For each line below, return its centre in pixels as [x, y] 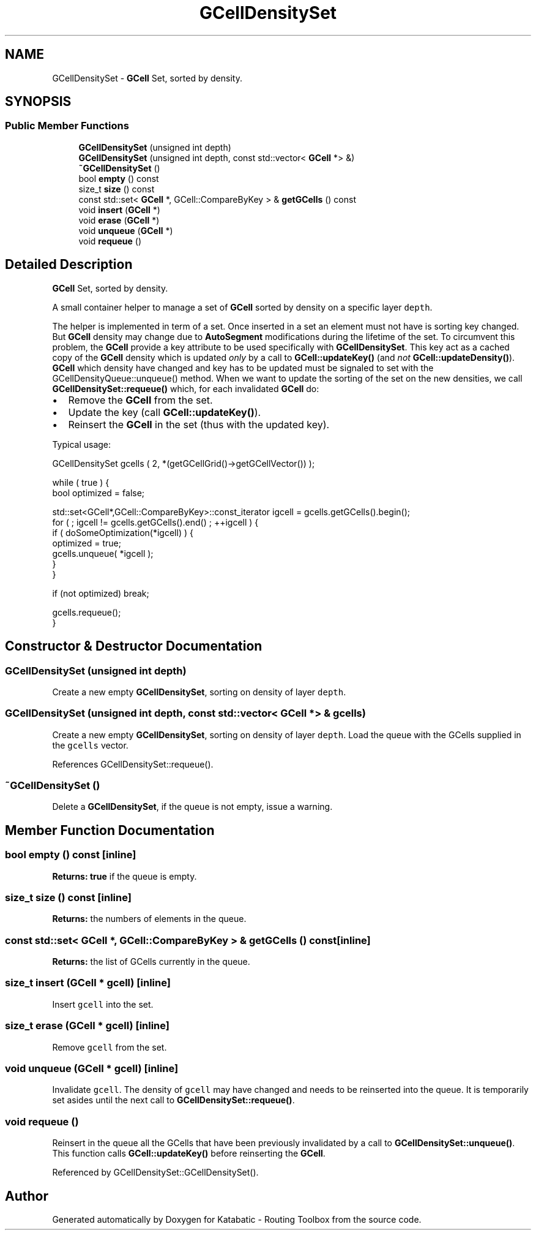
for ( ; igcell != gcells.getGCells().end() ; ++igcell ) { [155, 522]
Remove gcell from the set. [110, 1047]
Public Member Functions [67, 126]
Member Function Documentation [110, 830]
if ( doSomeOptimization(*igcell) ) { [123, 532]
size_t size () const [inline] [68, 897]
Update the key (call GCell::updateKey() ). [165, 412]
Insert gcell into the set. [103, 1004]
